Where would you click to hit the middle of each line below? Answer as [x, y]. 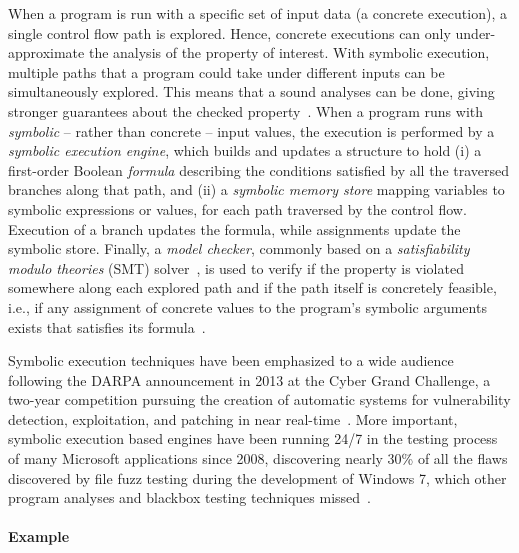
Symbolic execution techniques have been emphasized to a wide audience [231, 360]
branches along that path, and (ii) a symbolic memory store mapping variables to [256, 189]
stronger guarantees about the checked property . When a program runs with [246, 110]
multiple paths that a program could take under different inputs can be [226, 71]
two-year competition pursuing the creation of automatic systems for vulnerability [259, 399]
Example [39, 536]
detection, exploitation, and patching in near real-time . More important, [233, 418]
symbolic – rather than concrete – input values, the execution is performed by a [251, 130]
